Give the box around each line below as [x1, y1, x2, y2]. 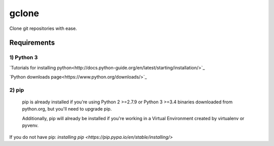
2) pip [9, 86, 24, 93]
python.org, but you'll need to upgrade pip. [22, 106, 112, 112]
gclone [9, 8, 40, 19]
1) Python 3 [9, 54, 38, 61]
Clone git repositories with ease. [9, 25, 77, 31]
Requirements [9, 39, 55, 47]
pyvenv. [22, 122, 39, 129]
